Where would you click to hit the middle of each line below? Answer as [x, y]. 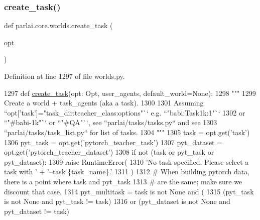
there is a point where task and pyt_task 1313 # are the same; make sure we [123, 181]
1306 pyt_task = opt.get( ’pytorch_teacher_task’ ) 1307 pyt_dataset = [113, 142]
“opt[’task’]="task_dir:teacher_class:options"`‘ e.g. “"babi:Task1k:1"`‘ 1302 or [125, 112]
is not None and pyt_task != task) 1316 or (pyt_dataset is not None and [117, 201]
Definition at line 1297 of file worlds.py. [64, 76]
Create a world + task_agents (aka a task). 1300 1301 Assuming [104, 103]
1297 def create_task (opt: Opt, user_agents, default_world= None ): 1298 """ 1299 [130, 93]
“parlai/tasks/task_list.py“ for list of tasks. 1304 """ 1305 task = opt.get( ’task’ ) [127, 132]
